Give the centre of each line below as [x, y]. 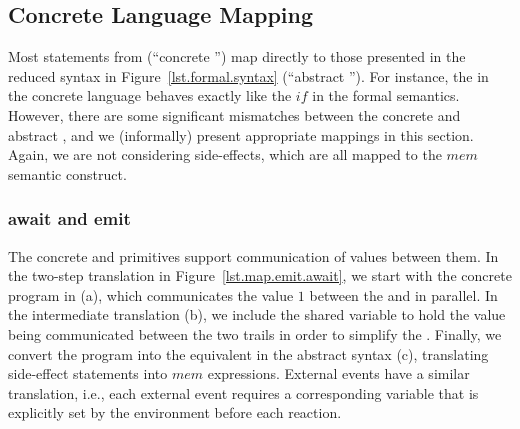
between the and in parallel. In [403, 294]
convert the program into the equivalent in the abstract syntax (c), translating [248, 353]
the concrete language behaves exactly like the [150, 95]
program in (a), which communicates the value [151, 294]
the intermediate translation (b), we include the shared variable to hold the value [257, 314]
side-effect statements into [88, 373]
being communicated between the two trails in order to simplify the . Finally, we [255, 333]
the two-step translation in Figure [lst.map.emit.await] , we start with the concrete [260, 275]
